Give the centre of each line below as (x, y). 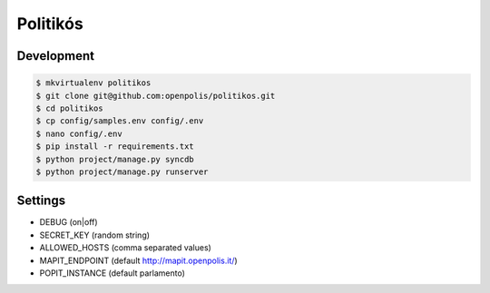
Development (56, 56)
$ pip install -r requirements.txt (115, 146)
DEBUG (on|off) (69, 222)
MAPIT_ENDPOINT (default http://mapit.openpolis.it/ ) (138, 260)
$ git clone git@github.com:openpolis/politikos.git (156, 96)
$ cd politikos (69, 108)
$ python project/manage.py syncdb (115, 159)
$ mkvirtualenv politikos (93, 83)
